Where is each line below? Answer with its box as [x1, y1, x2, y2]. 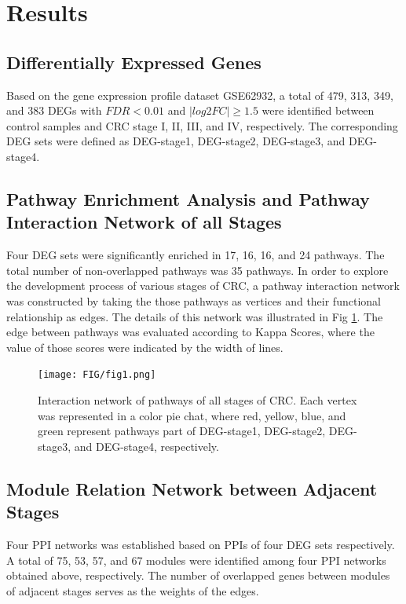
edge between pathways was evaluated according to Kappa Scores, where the [6, 324, 375, 340]
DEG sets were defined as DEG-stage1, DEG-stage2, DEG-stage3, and [6, 133, 346, 149]
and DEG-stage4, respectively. [74, 437, 219, 454]
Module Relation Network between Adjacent [6, 476, 378, 500]
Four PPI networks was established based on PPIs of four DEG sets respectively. [6, 536, 395, 552]
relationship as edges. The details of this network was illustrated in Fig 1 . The [6, 308, 383, 324]
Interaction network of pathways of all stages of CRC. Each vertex [38, 391, 357, 408]
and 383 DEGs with [6, 102, 102, 119]
